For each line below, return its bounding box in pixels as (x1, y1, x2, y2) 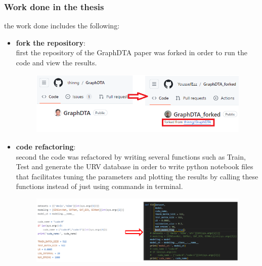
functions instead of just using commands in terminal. (16, 181, 183, 192)
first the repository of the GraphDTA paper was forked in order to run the (16, 47, 247, 58)
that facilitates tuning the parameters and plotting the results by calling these (16, 171, 258, 181)
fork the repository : (16, 37, 85, 48)
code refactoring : (16, 141, 76, 152)
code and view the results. (16, 57, 97, 67)
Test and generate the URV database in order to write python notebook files (16, 161, 253, 172)
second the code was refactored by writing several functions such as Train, (16, 151, 246, 162)
